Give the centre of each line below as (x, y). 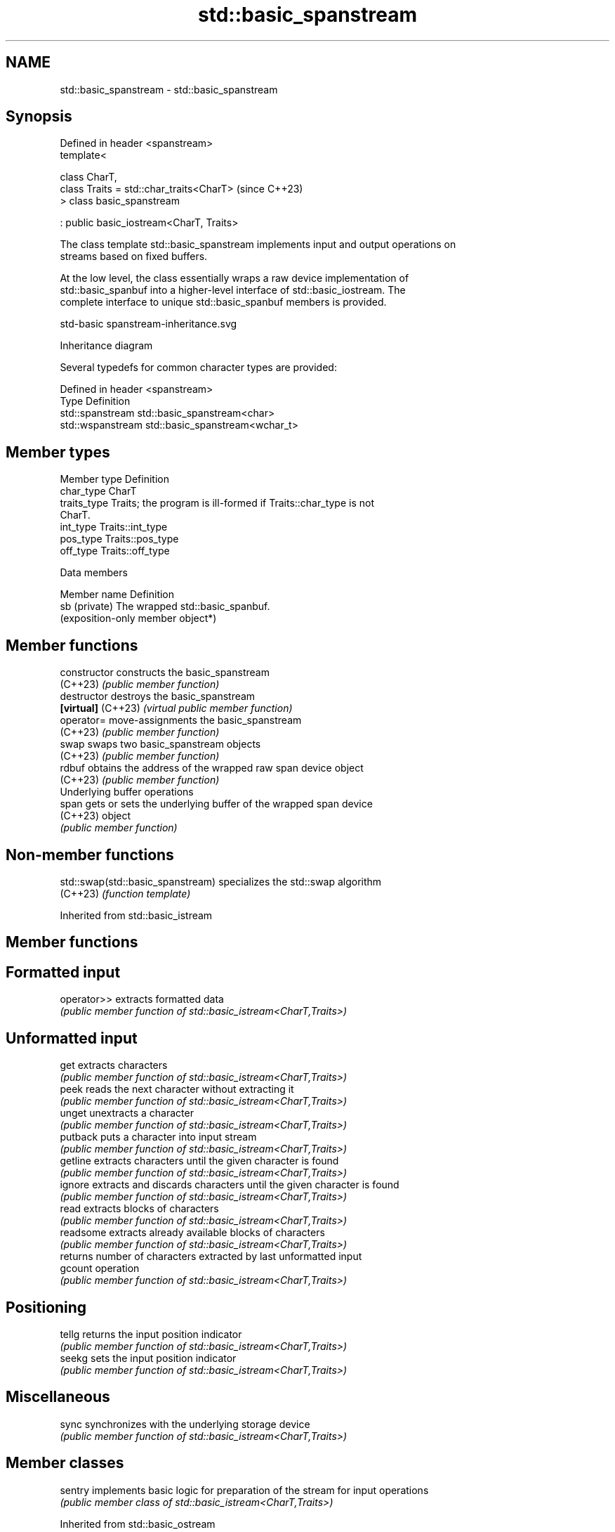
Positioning (46, 1307)
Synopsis (39, 117)
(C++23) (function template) (125, 893)
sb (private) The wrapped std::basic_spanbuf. (165, 606)
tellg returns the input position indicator (151, 1334)
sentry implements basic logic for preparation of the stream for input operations (244, 1490)
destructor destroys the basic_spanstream (158, 696)
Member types (58, 452)
